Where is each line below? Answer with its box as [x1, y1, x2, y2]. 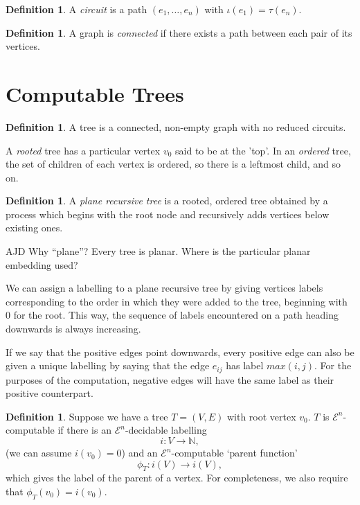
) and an [121, 445, 158, 460]
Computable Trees [6, 79, 184, 107]
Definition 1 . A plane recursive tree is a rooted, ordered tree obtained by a [6, 193, 328, 208]
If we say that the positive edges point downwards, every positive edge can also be [6, 344, 354, 359]
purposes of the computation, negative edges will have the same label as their [6, 372, 334, 387]
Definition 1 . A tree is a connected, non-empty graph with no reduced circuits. [6, 119, 346, 134]
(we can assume [6, 445, 72, 460]
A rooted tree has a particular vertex [6, 143, 161, 157]
